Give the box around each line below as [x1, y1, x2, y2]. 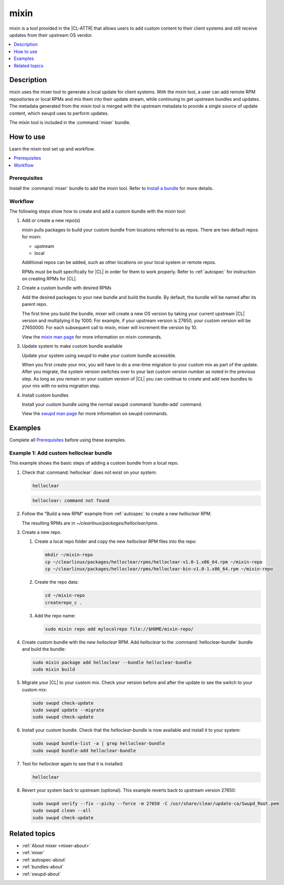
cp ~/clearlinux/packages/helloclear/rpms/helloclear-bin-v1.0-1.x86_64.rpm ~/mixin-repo [45, 566, 273, 572]
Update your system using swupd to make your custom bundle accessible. [22, 352, 177, 358]
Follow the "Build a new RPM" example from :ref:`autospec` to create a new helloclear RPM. [22, 511, 212, 517]
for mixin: [22, 234, 42, 240]
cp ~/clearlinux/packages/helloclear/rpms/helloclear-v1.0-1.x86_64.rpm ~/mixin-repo [45, 559, 262, 564]
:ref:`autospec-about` [22, 857, 66, 863]
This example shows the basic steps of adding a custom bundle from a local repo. [9, 460, 179, 466]
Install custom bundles [22, 392, 69, 398]
